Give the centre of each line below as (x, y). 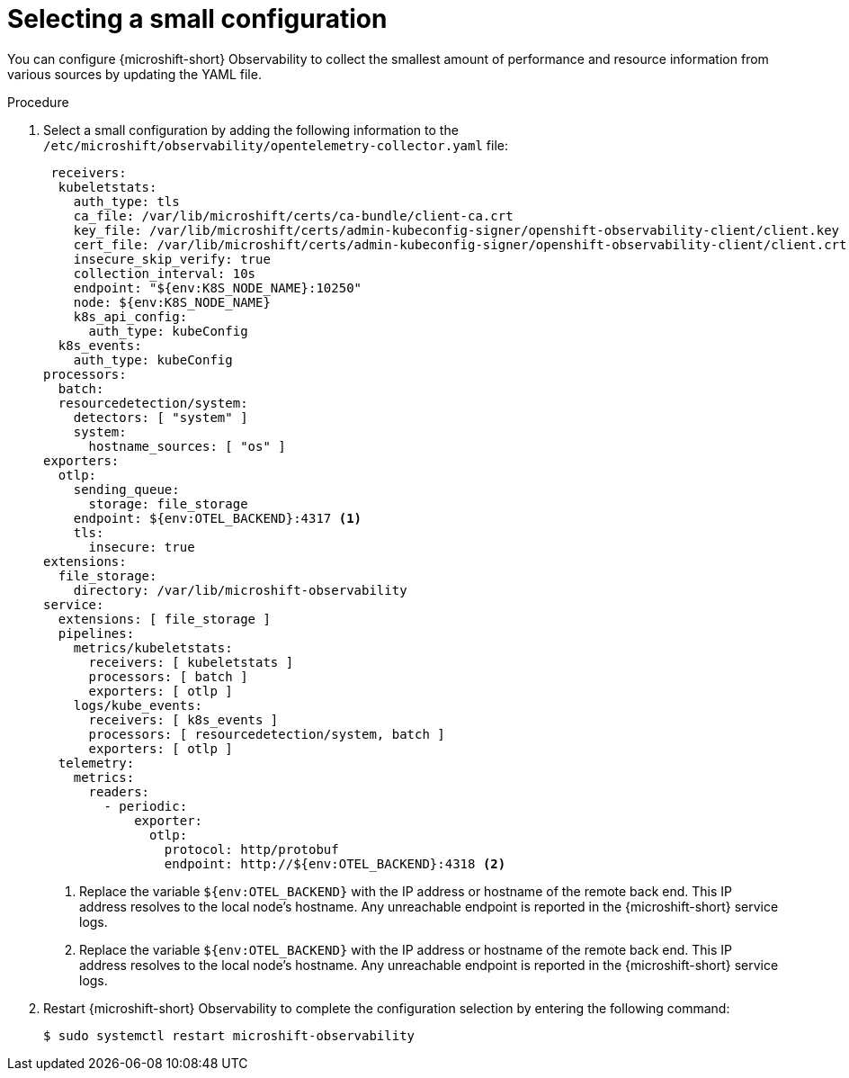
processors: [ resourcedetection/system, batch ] (267, 734)
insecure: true (142, 547)
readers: (119, 791)
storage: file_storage (168, 503)
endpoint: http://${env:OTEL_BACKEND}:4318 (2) (335, 863)
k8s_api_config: (130, 316)
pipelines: (96, 633)
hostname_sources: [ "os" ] (187, 446)
